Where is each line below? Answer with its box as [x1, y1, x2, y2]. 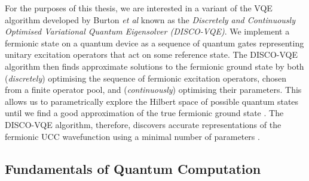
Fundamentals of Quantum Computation [5, 159, 261, 177]
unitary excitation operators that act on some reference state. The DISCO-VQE [5, 48, 298, 61]
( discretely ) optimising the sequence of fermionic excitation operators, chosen [5, 71, 286, 84]
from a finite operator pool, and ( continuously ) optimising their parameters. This [5, 83, 302, 96]
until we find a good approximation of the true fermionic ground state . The [5, 107, 284, 119]
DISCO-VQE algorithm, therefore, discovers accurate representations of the [5, 118, 282, 130]
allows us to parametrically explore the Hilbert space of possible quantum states [5, 95, 299, 107]
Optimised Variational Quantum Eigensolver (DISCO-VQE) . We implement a [5, 25, 290, 38]
